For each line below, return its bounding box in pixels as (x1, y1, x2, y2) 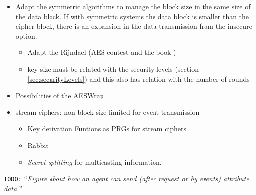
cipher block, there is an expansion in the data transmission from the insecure (15, 21, 252, 31)
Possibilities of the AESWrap (15, 90, 104, 100)
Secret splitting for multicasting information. (27, 156, 162, 167)
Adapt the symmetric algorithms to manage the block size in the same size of (15, 1, 251, 11)
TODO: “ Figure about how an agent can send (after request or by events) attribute (4, 173, 249, 184)
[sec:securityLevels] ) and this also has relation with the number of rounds (27, 73, 250, 84)
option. (15, 30, 37, 41)
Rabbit (27, 140, 49, 150)
